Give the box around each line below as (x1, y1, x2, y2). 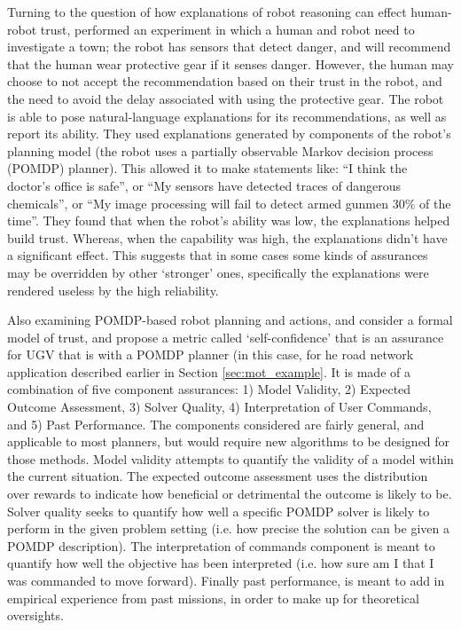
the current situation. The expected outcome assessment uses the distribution (7, 467, 428, 485)
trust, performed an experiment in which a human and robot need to (40, 20, 415, 38)
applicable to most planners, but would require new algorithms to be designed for (7, 432, 450, 451)
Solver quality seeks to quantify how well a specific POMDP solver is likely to (7, 501, 430, 520)
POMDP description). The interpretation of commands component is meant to (7, 536, 435, 555)
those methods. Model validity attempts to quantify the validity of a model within (7, 449, 454, 468)
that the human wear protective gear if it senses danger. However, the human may (7, 54, 454, 73)
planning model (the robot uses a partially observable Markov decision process (7, 141, 434, 160)
